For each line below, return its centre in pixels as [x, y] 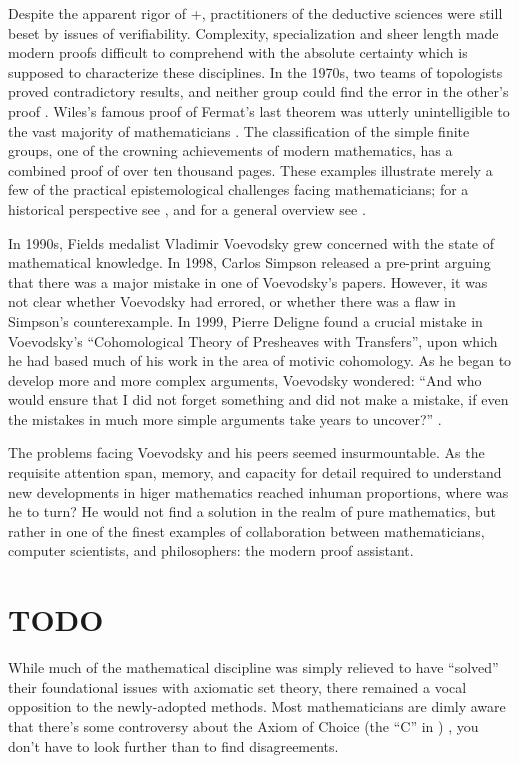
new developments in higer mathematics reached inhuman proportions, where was [258, 491]
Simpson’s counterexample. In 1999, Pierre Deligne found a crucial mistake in [245, 320]
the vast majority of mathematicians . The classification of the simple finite [239, 130]
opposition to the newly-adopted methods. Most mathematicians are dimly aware [257, 706]
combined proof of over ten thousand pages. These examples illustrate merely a [250, 169]
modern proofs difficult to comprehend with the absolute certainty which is [238, 52]
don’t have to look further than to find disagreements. [173, 745]
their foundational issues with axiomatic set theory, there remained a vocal [237, 686]
